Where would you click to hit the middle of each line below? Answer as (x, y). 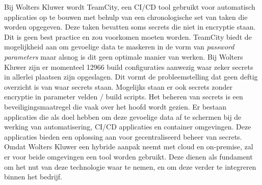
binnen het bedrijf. (33, 177)
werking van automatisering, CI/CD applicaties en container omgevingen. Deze (128, 127)
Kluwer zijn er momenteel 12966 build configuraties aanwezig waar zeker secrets (129, 67)
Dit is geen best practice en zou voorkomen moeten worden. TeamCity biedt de (128, 36)
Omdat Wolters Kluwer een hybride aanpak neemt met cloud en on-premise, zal (129, 147)
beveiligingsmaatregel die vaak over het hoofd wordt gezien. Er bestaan (115, 106)
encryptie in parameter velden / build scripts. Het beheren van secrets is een (124, 97)
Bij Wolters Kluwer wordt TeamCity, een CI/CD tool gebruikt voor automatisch (130, 7)
